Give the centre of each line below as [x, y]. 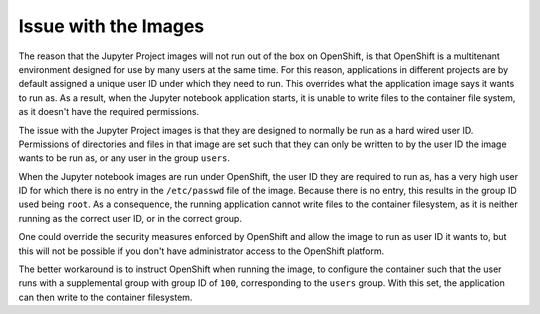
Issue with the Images [111, 26]
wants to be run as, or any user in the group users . [124, 158]
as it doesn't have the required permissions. [109, 112]
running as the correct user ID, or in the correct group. [130, 218]
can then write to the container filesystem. [105, 297]
